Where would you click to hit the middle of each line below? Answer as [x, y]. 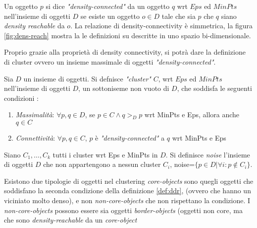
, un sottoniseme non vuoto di [124, 88]
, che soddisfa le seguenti [214, 88]
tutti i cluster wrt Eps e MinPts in [105, 154]
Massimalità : [35, 114]
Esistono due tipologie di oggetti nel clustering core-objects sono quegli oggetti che [129, 181]
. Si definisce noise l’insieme [208, 154]
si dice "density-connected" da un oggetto [108, 6]
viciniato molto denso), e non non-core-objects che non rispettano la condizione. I [127, 200]
